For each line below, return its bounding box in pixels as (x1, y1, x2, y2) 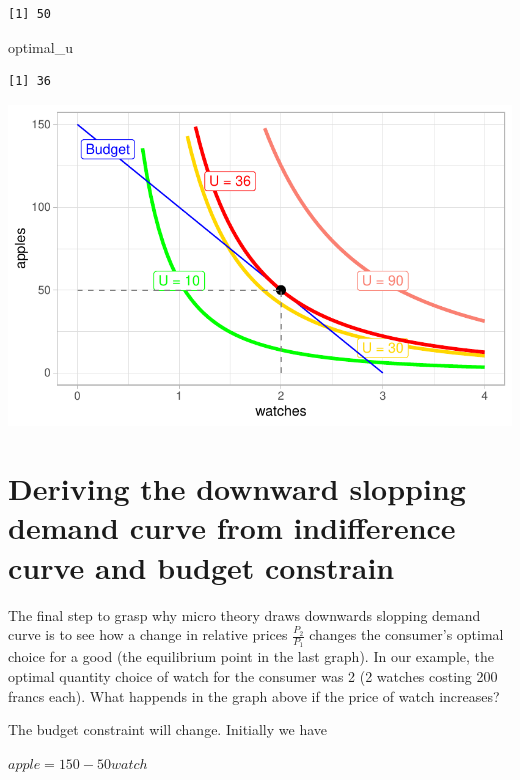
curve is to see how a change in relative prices (8, 624, 288, 645)
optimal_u (8, 36, 73, 57)
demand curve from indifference (8, 507, 456, 548)
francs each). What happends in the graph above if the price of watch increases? (8, 685, 500, 706)
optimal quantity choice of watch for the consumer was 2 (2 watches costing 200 (8, 666, 498, 687)
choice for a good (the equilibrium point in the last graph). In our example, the (8, 646, 494, 667)
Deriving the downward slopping (8, 468, 466, 509)
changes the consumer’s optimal (309, 624, 504, 645)
